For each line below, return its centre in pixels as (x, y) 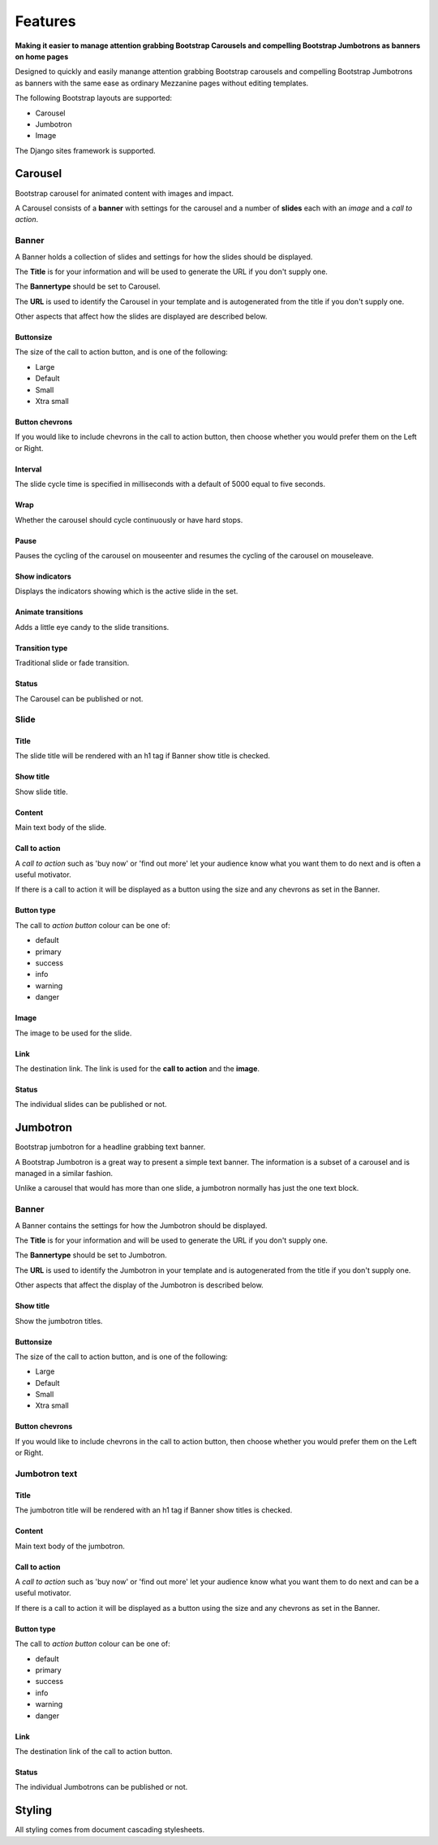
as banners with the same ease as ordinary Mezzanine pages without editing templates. (162, 83)
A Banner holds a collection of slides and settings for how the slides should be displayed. (164, 257)
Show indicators (43, 576)
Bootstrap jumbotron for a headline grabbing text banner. (110, 1147)
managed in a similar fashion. (64, 1174)
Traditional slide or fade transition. (72, 663)
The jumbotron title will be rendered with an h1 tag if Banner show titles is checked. (154, 1510)
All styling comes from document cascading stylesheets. (110, 1830)
